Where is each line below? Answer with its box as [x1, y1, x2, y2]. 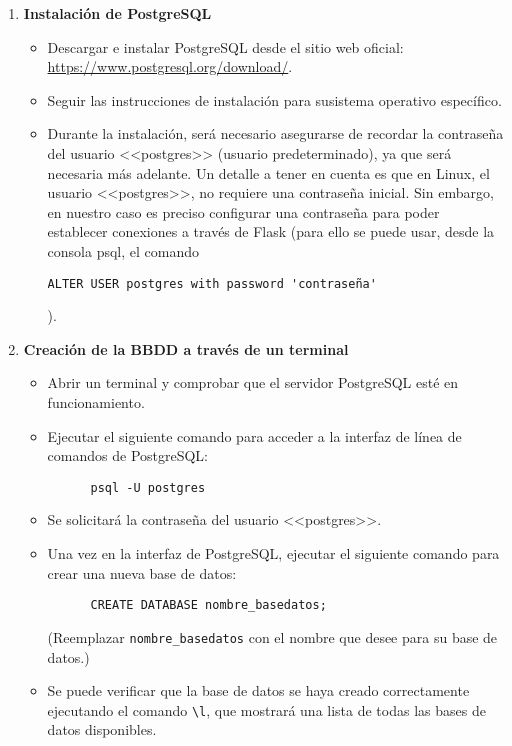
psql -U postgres [90, 480, 206, 495]
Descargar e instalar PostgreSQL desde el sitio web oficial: [47, 36, 404, 57]
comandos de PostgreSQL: [47, 445, 209, 466]
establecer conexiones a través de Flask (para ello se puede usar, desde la [47, 221, 495, 242]
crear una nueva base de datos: [47, 562, 237, 583]
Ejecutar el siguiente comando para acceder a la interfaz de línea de [47, 425, 462, 446]
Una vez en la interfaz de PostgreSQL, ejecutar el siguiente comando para [47, 543, 500, 563]
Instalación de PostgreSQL [23, 3, 212, 23]
